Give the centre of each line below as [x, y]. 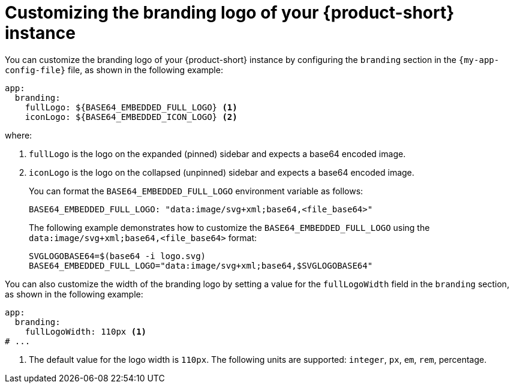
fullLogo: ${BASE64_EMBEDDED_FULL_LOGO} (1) [131, 107]
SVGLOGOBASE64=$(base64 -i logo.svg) [118, 256]
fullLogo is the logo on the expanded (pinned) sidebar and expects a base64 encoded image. [217, 154]
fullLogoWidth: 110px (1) [86, 331]
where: [19, 135]
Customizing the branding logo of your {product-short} [230, 13]
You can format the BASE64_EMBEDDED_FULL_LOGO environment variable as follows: [196, 191]
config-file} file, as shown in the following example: [114, 70]
